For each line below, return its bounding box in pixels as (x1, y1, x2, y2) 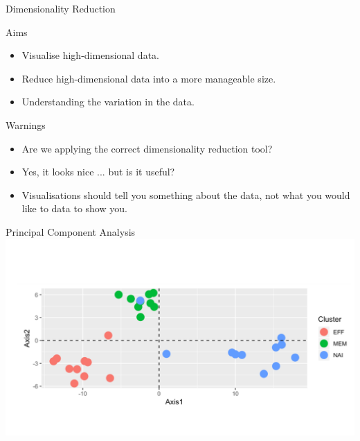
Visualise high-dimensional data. (21, 48, 159, 62)
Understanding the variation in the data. (21, 94, 195, 109)
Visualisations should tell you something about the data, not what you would (21, 187, 350, 202)
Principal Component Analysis (6, 224, 136, 239)
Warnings (6, 117, 46, 132)
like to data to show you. (21, 201, 127, 216)
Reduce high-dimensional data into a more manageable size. (21, 71, 276, 85)
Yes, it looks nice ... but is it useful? (21, 164, 175, 179)
